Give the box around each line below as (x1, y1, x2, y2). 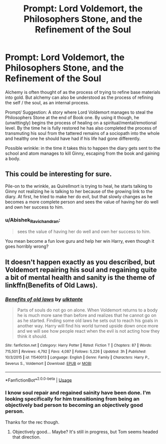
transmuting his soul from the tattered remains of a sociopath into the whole (5, 130, 160, 136)
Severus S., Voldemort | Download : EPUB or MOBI (5, 361, 91, 366)
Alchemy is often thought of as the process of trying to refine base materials (5, 89, 161, 95)
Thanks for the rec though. (5, 419, 60, 425)
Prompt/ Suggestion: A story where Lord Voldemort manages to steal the (5, 109, 153, 115)
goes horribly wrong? (5, 243, 49, 250)
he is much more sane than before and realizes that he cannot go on (17, 312, 157, 318)
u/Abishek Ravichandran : (5, 216, 61, 224)
